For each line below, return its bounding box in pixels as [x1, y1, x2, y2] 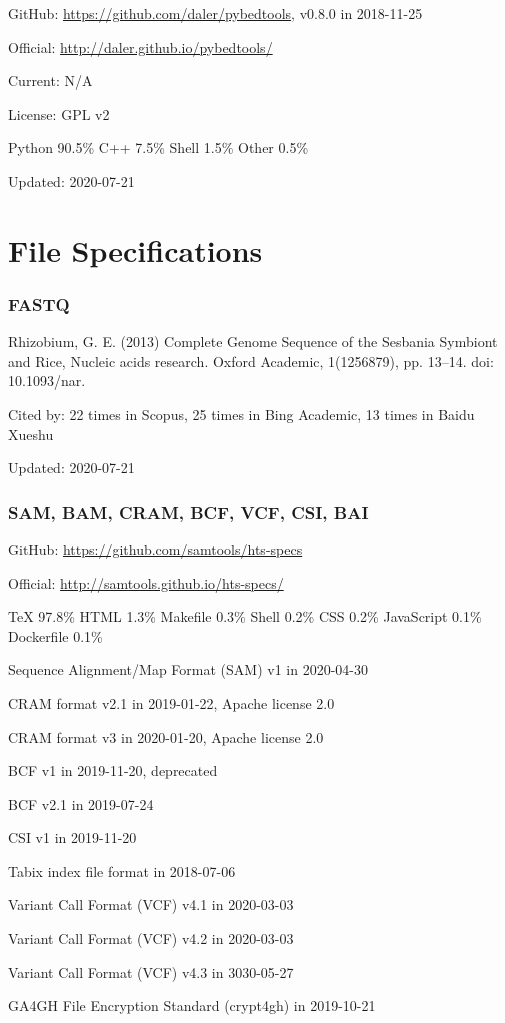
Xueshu [8, 423, 54, 444]
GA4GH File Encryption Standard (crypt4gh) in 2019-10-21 [8, 995, 376, 1016]
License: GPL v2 [8, 103, 110, 124]
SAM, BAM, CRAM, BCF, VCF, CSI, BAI [8, 499, 369, 524]
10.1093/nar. [8, 370, 86, 391]
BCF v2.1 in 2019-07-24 [8, 793, 154, 814]
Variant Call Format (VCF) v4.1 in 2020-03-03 [8, 894, 294, 915]
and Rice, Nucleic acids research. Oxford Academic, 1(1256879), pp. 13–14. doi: [8, 350, 494, 371]
